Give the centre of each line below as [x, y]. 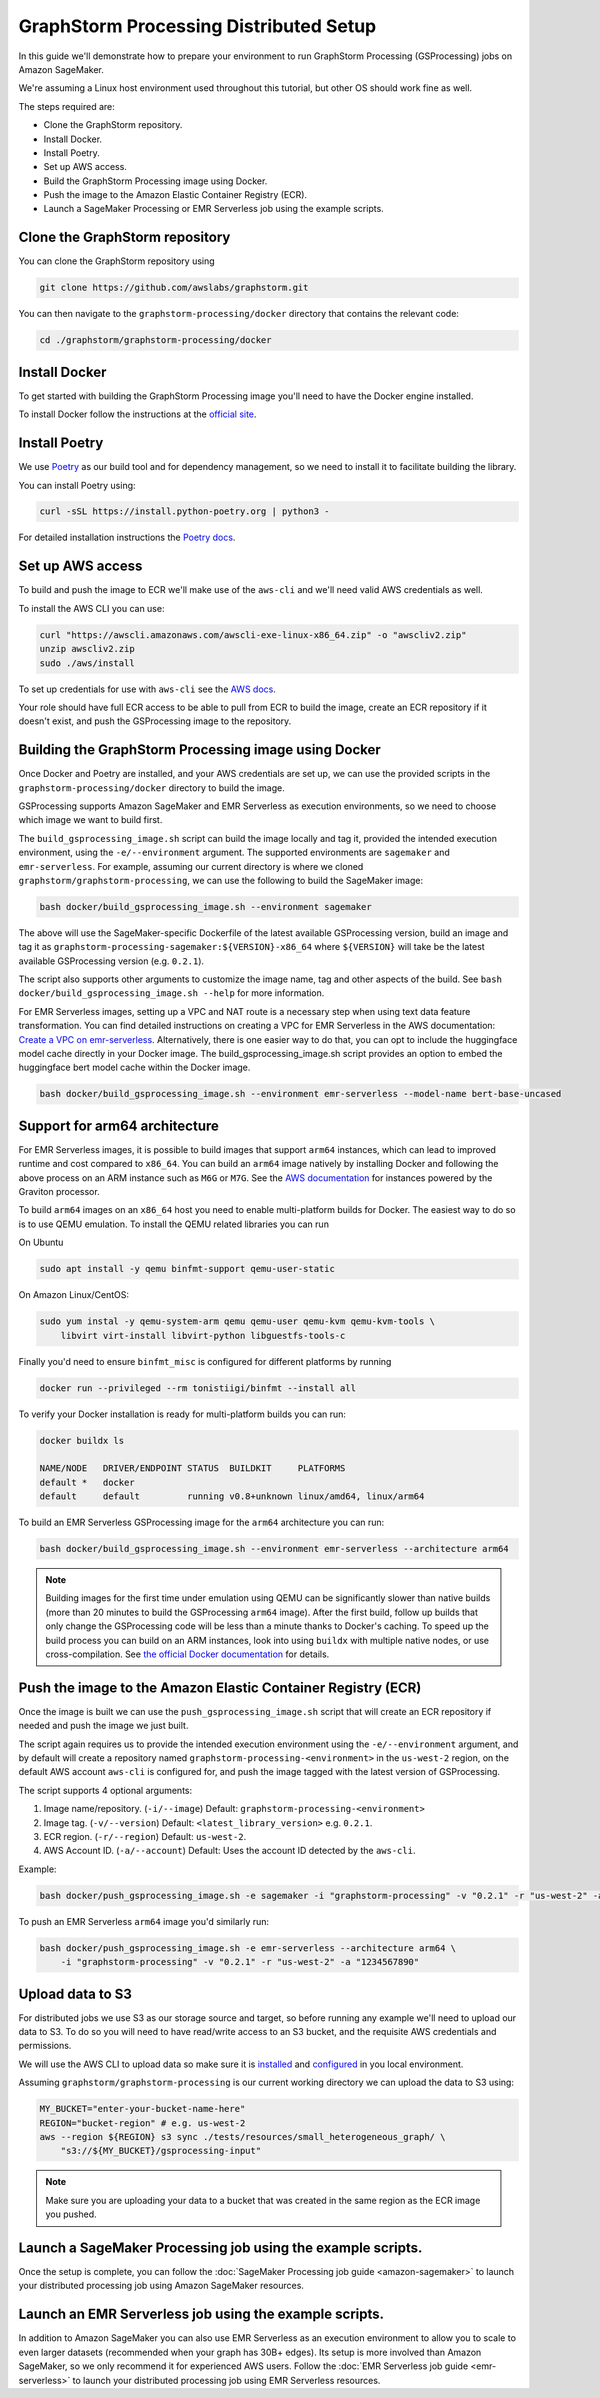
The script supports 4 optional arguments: [105, 1790]
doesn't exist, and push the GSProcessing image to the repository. [155, 721]
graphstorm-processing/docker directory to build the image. [151, 787]
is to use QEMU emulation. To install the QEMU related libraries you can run [174, 1224]
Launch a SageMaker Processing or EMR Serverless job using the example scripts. [213, 209]
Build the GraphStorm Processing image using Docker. [155, 181]
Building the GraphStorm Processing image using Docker [200, 750]
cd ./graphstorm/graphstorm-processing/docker [155, 340]
